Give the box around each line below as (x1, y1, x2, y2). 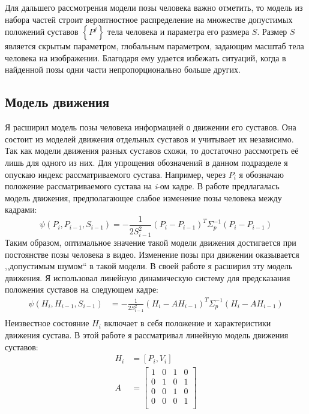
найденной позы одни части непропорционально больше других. (5, 63, 241, 76)
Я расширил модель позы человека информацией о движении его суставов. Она (5, 121, 296, 133)
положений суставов (5, 25, 79, 38)
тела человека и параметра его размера (107, 25, 250, 38)
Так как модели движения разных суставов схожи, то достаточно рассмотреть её (5, 144, 299, 157)
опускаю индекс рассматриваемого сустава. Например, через (5, 168, 226, 180)
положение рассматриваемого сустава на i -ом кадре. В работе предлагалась (5, 180, 280, 192)
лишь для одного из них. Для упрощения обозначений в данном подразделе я (5, 156, 288, 168)
